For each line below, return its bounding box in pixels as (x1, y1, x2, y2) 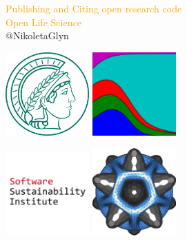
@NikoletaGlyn (6, 28, 69, 43)
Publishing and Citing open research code (6, 1, 182, 15)
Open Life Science (6, 14, 81, 29)
